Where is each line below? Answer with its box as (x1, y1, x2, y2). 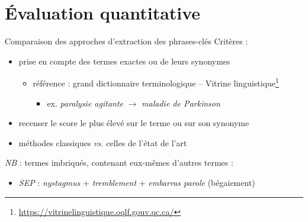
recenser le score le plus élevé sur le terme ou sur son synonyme (18, 117, 249, 129)
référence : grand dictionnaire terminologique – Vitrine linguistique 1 (33, 75, 279, 89)
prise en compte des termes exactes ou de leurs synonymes (18, 54, 230, 67)
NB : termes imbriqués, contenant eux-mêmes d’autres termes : (5, 156, 233, 169)
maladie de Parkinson (142, 96, 220, 109)
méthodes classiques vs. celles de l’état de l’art (18, 136, 187, 149)
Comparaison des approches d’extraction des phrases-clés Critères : (5, 35, 248, 47)
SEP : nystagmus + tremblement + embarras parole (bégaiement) (18, 176, 255, 188)
